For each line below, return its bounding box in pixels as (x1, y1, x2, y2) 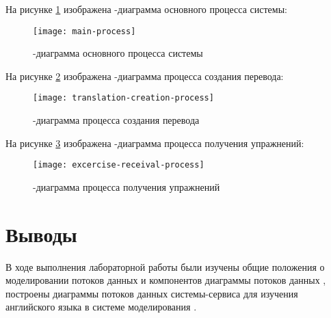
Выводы (5, 220, 77, 248)
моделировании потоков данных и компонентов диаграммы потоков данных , (5, 273, 326, 287)
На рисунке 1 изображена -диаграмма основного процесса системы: (5, 2, 287, 16)
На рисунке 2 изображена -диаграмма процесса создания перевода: (5, 68, 284, 83)
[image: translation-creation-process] (33, 93, 214, 103)
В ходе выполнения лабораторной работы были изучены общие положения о (5, 259, 325, 274)
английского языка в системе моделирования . (5, 300, 197, 314)
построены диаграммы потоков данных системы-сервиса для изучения (5, 286, 298, 300)
